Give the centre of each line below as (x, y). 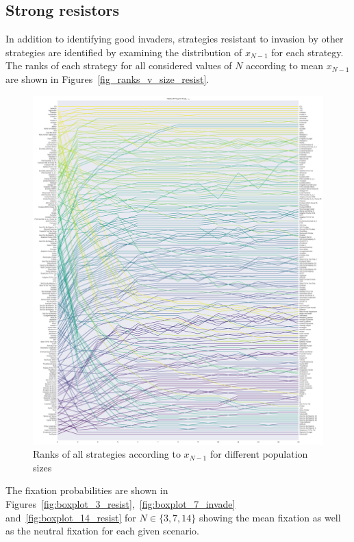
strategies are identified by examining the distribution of (124, 52)
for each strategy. (307, 52)
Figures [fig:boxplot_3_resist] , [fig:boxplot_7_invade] (121, 503)
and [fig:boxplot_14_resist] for (71, 517)
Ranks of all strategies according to (107, 454)
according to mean (285, 65)
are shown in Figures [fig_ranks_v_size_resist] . (108, 78)
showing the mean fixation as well (270, 517)
